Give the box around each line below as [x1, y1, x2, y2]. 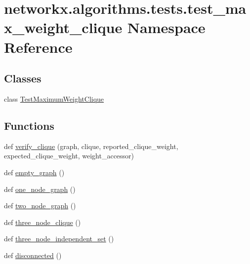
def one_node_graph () [4, 184, 76, 194]
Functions [4, 117, 54, 133]
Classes [4, 71, 42, 86]
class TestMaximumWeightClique [4, 93, 104, 104]
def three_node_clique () [4, 217, 81, 227]
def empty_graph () [4, 167, 65, 177]
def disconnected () [4, 250, 62, 260]
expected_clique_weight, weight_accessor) [4, 151, 134, 161]
